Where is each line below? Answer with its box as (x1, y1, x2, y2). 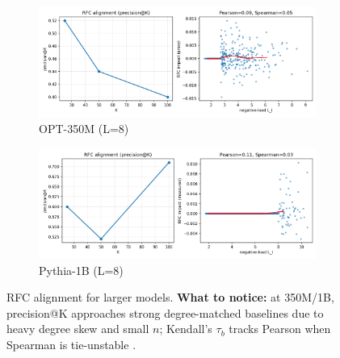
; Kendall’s (159, 320, 212, 337)
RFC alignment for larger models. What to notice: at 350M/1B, (6, 289, 334, 306)
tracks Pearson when (229, 320, 331, 337)
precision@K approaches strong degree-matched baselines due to (6, 304, 324, 321)
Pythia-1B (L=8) (39, 261, 124, 278)
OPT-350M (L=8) (39, 119, 129, 136)
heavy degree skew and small (6, 320, 149, 337)
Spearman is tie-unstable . (6, 335, 136, 352)
